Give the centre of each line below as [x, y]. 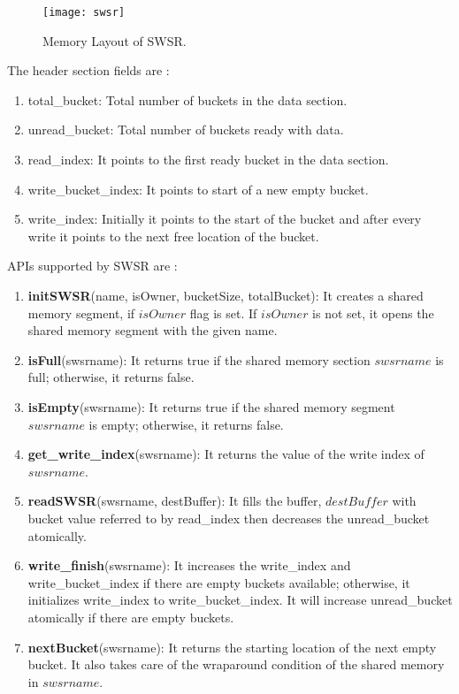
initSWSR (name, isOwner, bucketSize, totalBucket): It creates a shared [226, 295]
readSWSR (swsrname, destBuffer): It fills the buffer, [175, 501]
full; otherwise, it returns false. [111, 377]
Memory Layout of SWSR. [115, 40]
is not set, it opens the [373, 313]
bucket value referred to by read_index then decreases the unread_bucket [229, 518]
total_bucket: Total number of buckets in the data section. [187, 99]
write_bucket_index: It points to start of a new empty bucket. [198, 189]
